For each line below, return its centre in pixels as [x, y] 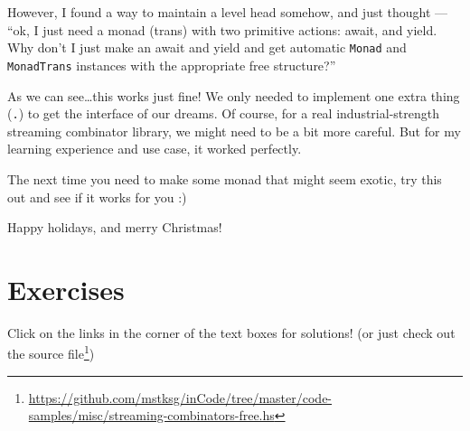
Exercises [66, 289]
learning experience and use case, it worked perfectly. [155, 149]
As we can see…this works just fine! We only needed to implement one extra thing [234, 95]
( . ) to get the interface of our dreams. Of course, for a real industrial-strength [223, 113]
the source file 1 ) [51, 352]
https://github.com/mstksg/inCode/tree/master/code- [180, 397]
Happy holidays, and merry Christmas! [115, 227]
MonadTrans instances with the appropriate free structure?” [172, 65]
